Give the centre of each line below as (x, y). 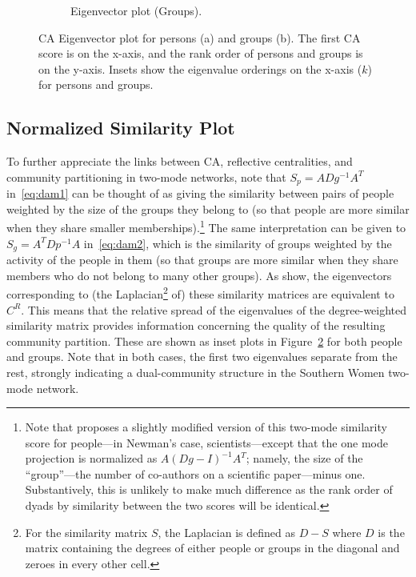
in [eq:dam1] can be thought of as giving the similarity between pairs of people (200, 193)
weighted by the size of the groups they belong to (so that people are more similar (208, 208)
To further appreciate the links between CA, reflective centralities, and (180, 161)
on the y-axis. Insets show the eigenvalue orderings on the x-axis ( (200, 68)
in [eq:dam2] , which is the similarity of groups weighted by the (238, 243)
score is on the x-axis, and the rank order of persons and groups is (201, 53)
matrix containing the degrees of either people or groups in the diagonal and (212, 548)
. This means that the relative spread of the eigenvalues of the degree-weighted (214, 309)
